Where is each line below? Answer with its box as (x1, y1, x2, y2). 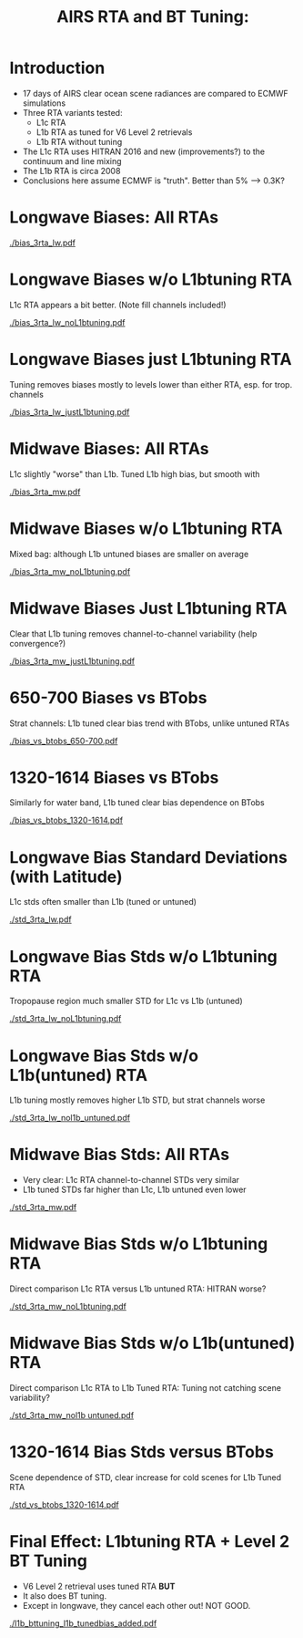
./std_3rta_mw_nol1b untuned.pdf (9, 1410, 135, 1421)
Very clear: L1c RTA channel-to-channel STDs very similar (22, 1175, 239, 1186)
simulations (22, 98, 66, 109)
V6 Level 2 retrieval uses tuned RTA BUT (22, 1581, 176, 1591)
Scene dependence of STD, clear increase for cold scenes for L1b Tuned (9, 1472, 282, 1483)
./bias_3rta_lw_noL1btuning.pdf (9, 316, 126, 327)
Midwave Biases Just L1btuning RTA (9, 597, 288, 618)
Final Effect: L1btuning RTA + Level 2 (9, 1531, 290, 1552)
